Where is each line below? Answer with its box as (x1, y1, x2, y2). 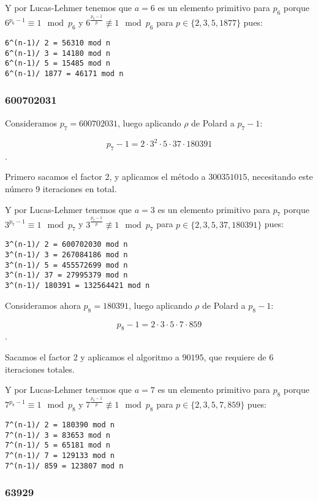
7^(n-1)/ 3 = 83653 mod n (5, 430, 110, 440)
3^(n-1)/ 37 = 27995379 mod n (5, 271, 128, 280)
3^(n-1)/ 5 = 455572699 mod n (5, 260, 128, 270)
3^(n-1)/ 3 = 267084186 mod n (5, 251, 128, 260)
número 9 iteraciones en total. (5, 182, 117, 195)
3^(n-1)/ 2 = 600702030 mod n (5, 240, 128, 249)
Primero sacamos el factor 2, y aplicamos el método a (5, 170, 206, 183)
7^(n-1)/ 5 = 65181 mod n (5, 441, 110, 450)
